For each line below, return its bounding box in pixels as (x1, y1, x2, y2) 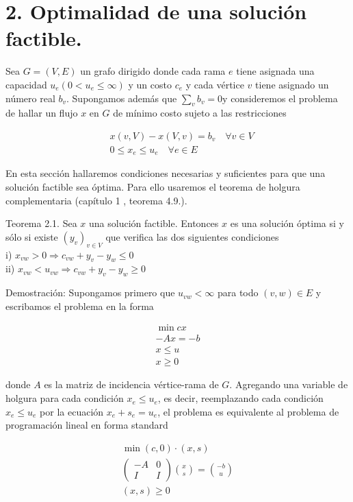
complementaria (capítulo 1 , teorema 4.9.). (5, 193, 187, 207)
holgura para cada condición (5, 391, 124, 405)
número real (5, 91, 55, 105)
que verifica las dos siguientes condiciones (105, 229, 279, 243)
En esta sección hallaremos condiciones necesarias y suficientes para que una (5, 166, 326, 180)
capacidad (5, 77, 47, 91)
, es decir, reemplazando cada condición (157, 391, 324, 405)
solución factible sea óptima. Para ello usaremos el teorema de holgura (5, 180, 300, 193)
